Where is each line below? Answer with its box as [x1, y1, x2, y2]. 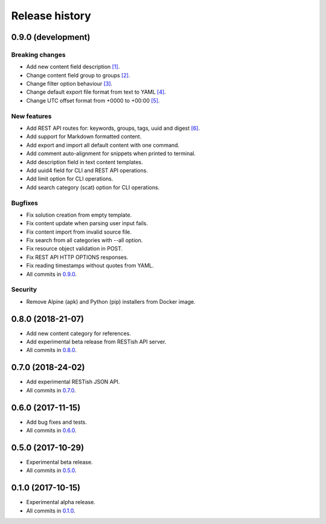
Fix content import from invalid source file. [26, 228, 132, 235]
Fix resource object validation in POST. [26, 245, 123, 252]
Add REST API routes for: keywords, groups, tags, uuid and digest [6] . [26, 124, 200, 132]
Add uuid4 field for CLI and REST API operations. [26, 167, 148, 174]
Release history [11, 9, 92, 22]
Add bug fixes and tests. [26, 418, 88, 426]
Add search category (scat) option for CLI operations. [26, 184, 160, 191]
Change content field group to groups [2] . [26, 71, 130, 78]
